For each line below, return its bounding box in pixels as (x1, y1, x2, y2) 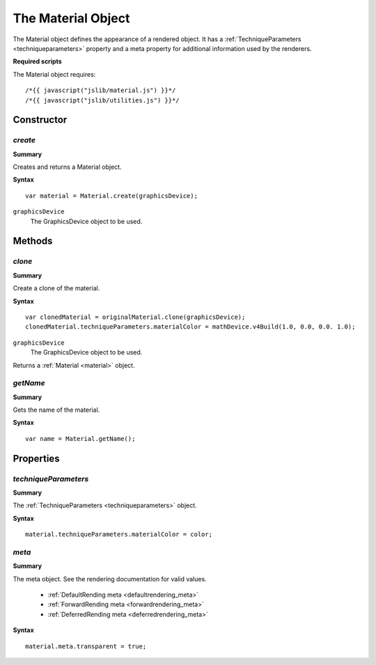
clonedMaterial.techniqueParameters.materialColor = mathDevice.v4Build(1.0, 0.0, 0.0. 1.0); (25, 323, 356, 331)
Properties (13, 452, 60, 464)
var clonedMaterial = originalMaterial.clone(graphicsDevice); (25, 313, 246, 321)
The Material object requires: (13, 70, 96, 78)
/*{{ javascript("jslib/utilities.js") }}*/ (25, 96, 180, 104)
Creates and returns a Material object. (13, 163, 122, 171)
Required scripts (13, 57, 62, 66)
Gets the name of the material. (13, 405, 100, 414)
